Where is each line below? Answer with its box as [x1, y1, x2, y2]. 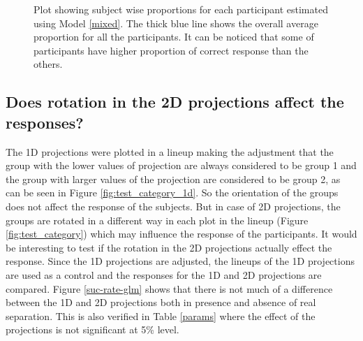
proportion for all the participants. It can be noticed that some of [34, 29, 314, 44]
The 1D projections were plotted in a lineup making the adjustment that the [6, 144, 334, 159]
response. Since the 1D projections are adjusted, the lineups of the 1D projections [6, 254, 355, 268]
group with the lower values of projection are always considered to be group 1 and [6, 158, 357, 173]
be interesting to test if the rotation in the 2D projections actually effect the [6, 240, 332, 254]
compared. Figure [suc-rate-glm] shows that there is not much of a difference [6, 281, 333, 296]
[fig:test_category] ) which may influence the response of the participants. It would [6, 226, 357, 241]
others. [34, 57, 63, 71]
